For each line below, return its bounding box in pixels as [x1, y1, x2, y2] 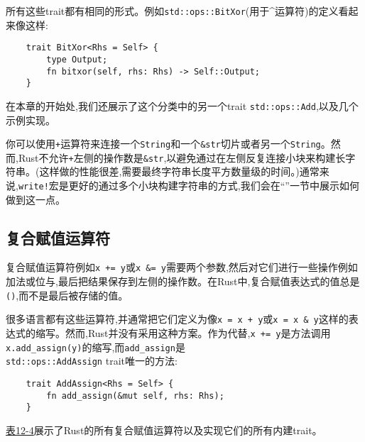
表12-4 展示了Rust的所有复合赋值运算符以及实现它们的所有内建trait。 [6, 422, 322, 437]
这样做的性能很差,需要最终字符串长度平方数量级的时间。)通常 [39, 164, 320, 179]
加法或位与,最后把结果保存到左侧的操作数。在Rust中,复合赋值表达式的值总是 [6, 274, 360, 289]
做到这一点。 [6, 192, 65, 206]
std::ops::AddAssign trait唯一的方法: [6, 353, 178, 368]
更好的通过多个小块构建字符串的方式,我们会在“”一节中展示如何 [68, 178, 359, 193]
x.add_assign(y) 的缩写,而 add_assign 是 [6, 339, 185, 354]
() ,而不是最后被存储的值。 [6, 287, 129, 302]
